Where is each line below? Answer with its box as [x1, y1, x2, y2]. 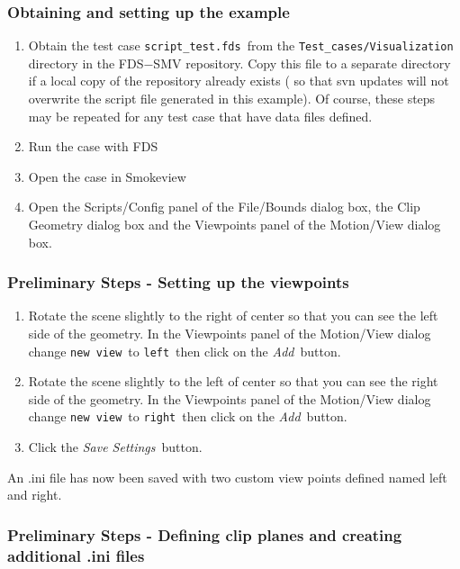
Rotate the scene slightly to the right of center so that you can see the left [28, 306, 438, 325]
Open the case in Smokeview [28, 167, 186, 185]
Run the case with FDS [28, 137, 158, 156]
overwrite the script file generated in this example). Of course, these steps [28, 89, 436, 108]
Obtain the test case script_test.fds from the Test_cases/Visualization [28, 36, 454, 55]
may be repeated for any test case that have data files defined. [28, 106, 373, 125]
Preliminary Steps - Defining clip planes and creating [7, 523, 402, 546]
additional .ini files [7, 544, 145, 566]
